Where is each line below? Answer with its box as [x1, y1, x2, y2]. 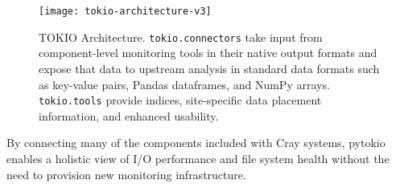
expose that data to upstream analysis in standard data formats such [39, 59, 380, 76]
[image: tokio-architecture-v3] [39, 6, 212, 17]
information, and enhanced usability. [39, 107, 219, 124]
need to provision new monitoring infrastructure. [6, 166, 246, 182]
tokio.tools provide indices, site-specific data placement [39, 92, 322, 108]
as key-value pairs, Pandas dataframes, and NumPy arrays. [39, 76, 330, 92]
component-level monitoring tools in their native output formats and [39, 44, 377, 61]
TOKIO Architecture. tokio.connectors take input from [39, 28, 323, 45]
